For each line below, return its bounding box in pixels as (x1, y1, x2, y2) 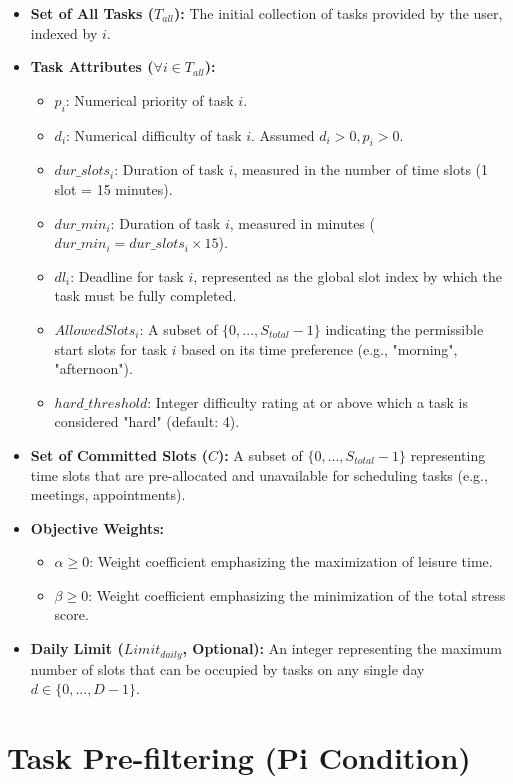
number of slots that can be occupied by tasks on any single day (30, 658, 425, 679)
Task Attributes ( (30, 56, 154, 77)
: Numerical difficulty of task (66, 124, 242, 145)
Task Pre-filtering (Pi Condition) (7, 736, 471, 777)
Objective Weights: (30, 517, 165, 538)
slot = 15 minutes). (54, 178, 173, 199)
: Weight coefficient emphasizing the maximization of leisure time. (89, 551, 493, 572)
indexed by (30, 22, 98, 43)
